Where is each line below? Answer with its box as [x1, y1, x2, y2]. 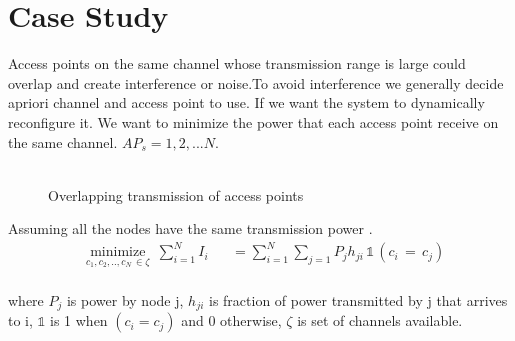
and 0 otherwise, [181, 310, 282, 331]
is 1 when [50, 310, 108, 331]
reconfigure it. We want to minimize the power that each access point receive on [8, 111, 499, 132]
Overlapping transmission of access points [48, 184, 304, 205]
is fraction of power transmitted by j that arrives [209, 289, 508, 310]
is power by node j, [66, 289, 184, 310]
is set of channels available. [297, 310, 463, 331]
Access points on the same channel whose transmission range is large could [8, 53, 466, 74]
